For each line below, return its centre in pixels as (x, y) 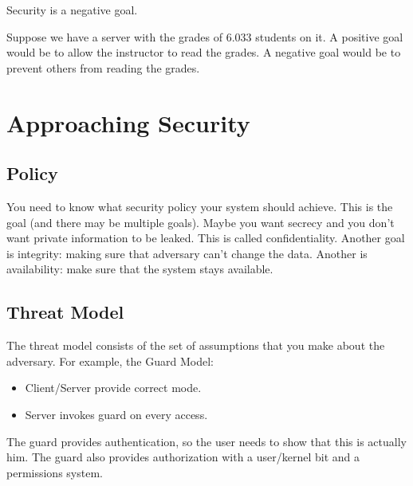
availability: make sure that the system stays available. (140, 269)
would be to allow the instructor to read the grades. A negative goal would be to (204, 52)
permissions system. (55, 472)
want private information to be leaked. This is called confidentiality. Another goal (206, 238)
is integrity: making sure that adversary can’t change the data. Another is (187, 253)
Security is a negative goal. (72, 10)
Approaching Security (128, 122)
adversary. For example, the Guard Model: (110, 361)
